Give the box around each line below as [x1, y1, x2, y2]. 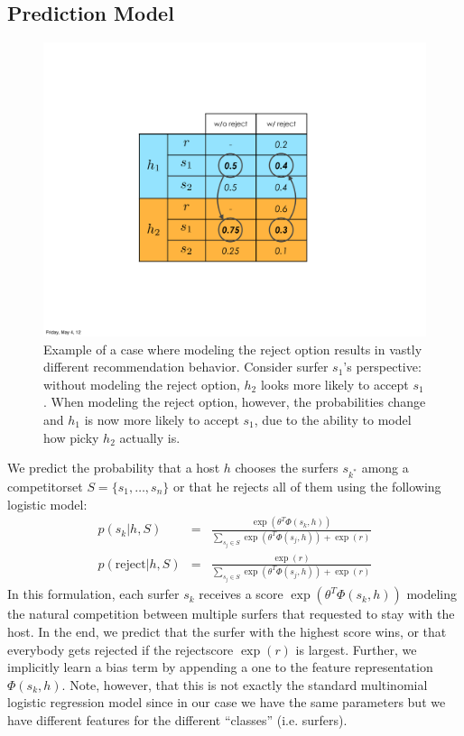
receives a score [199, 584, 283, 603]
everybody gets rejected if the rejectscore [7, 639, 234, 658]
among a [361, 458, 409, 477]
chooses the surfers [235, 458, 339, 477]
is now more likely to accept [84, 410, 239, 429]
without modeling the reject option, [43, 374, 240, 393]
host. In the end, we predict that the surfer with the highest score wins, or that [7, 622, 447, 641]
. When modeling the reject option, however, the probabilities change [43, 392, 426, 411]
